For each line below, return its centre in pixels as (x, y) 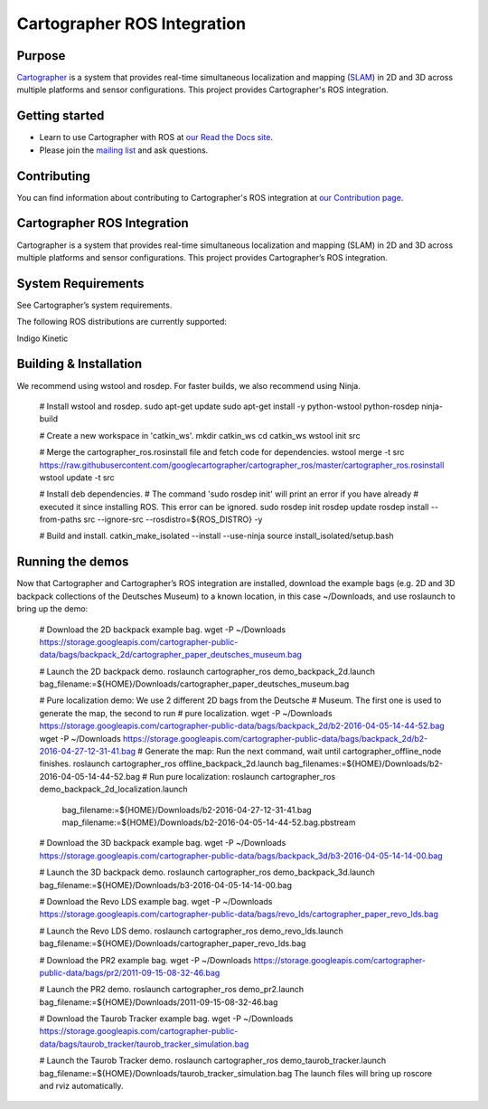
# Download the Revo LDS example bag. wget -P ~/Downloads (156, 901)
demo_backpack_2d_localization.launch (114, 789)
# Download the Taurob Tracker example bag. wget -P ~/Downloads (166, 1019)
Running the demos (73, 562)
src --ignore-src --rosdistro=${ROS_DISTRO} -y (173, 519)
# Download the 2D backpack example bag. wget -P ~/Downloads (163, 630)
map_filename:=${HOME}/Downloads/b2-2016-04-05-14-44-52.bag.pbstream (209, 822)
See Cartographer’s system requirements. (94, 305)
